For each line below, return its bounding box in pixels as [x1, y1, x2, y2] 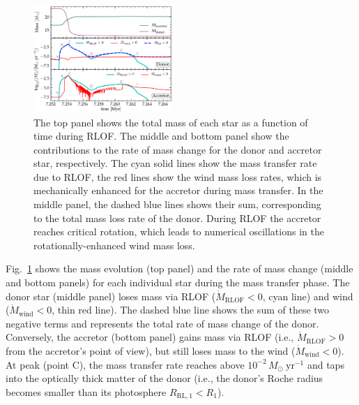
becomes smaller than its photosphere [6, 384, 167, 399]
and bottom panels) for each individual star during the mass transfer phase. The [6, 275, 350, 290]
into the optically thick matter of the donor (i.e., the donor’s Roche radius [6, 371, 323, 385]
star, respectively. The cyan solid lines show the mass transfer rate [33, 156, 317, 170]
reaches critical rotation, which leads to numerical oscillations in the [33, 224, 324, 239]
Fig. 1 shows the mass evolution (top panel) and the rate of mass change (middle [6, 261, 353, 276]
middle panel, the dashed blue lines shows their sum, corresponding [33, 197, 321, 212]
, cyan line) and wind [262, 288, 353, 303]
